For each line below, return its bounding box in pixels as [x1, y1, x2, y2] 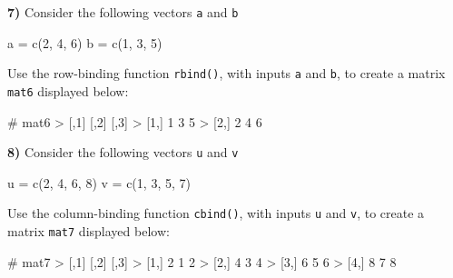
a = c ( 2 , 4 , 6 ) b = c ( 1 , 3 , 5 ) [7, 33, 162, 52]
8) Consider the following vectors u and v [7, 143, 239, 162]
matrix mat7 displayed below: [7, 222, 170, 241]
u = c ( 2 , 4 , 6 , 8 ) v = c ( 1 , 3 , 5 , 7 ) [7, 173, 191, 192]
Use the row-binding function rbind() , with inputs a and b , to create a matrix [7, 64, 446, 83]
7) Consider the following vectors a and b [7, 3, 239, 21]
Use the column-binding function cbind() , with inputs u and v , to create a [7, 204, 425, 223]
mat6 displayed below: [7, 81, 129, 100]
